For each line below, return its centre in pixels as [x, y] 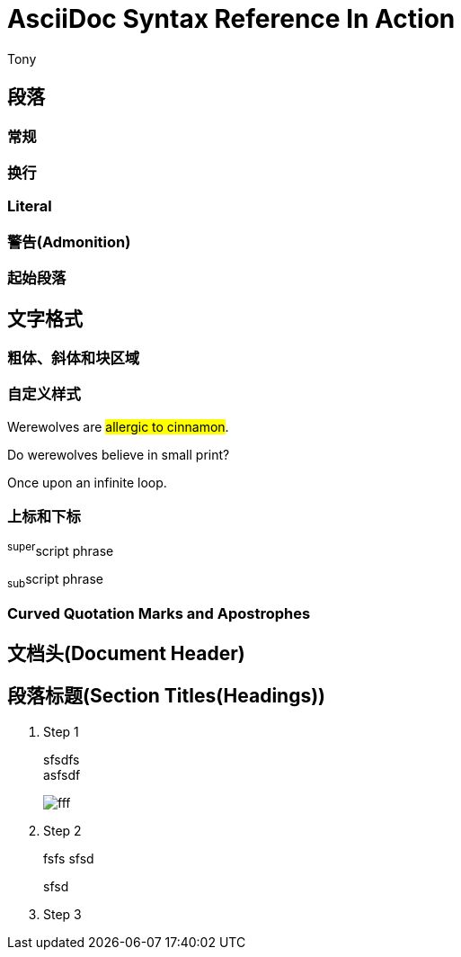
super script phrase [61, 550]
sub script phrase [55, 581]
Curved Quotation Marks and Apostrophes [159, 614]
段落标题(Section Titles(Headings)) [167, 696]
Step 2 [62, 830]
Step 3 [62, 914]
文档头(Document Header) [126, 653]
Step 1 [61, 731]
